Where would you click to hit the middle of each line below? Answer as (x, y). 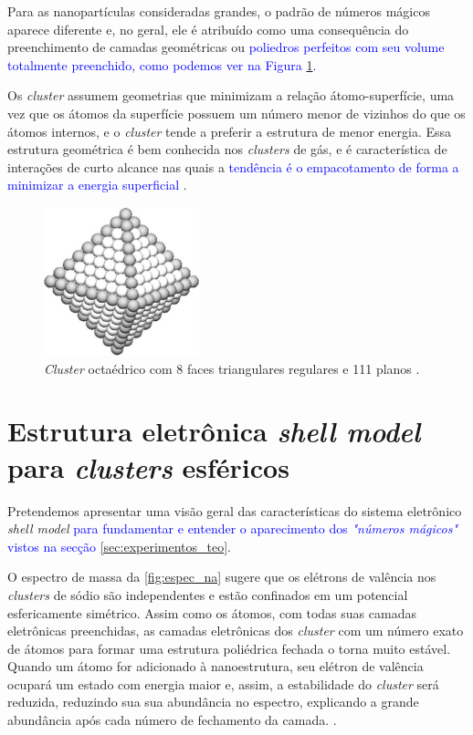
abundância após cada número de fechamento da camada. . (172, 720)
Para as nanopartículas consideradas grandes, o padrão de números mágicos (219, 11)
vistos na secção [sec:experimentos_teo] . (120, 546)
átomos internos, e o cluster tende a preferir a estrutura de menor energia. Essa (230, 131)
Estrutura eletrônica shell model (214, 431)
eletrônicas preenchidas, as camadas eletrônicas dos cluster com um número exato (236, 631)
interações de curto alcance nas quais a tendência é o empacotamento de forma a (233, 166)
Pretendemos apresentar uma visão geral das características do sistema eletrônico (235, 510)
